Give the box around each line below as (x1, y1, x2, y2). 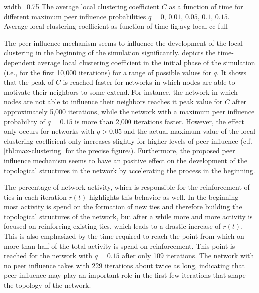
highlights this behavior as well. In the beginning (89, 191, 239, 202)
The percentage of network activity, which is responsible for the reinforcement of (4, 182, 250, 192)
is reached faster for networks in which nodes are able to (63, 77, 235, 87)
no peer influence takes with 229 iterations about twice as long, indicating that (4, 260, 245, 270)
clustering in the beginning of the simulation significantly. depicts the (4, 47, 216, 58)
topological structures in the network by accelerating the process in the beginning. (4, 165, 255, 175)
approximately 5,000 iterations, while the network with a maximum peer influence (4, 106, 255, 116)
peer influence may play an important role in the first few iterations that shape (4, 270, 246, 280)
